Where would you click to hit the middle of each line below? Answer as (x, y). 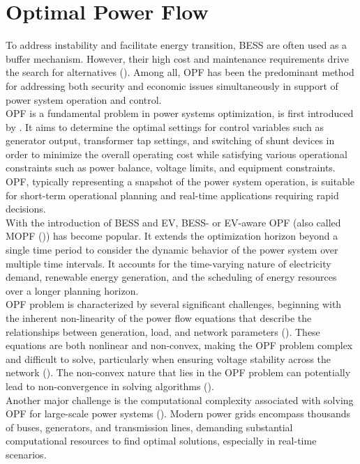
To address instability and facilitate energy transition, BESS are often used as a (177, 45)
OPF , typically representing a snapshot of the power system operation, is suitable (180, 181)
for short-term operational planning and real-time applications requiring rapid (172, 195)
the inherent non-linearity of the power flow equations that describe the (159, 318)
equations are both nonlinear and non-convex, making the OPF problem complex (179, 345)
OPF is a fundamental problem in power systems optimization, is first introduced (180, 113)
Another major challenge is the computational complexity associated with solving (180, 400)
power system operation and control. (84, 99)
